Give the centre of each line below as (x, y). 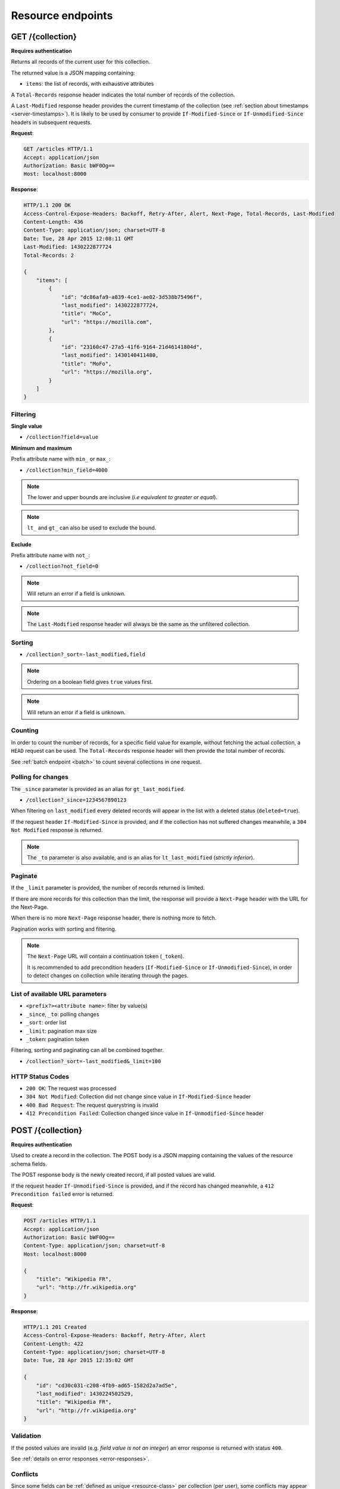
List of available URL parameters (59, 994)
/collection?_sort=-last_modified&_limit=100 (93, 1061)
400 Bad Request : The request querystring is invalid (92, 1105)
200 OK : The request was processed (71, 1088)
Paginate (24, 876)
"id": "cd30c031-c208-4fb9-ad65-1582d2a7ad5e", (107, 1385)
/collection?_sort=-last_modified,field (86, 655)
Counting (25, 731)
